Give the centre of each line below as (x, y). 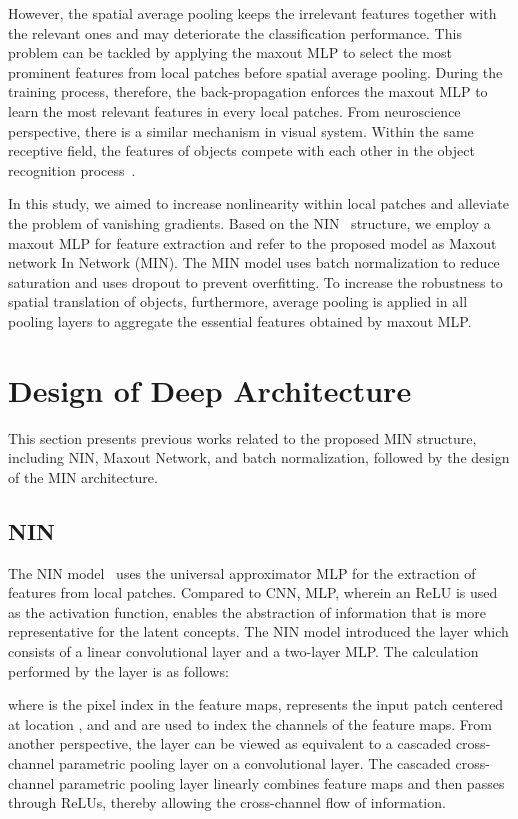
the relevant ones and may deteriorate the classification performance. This (235, 32)
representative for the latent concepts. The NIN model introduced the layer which (258, 631)
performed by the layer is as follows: (118, 670)
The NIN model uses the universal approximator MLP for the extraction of (242, 572)
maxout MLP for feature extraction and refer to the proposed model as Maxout (252, 242)
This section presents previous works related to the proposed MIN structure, (242, 437)
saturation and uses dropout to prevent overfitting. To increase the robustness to (255, 281)
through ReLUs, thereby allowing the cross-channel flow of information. (227, 802)
